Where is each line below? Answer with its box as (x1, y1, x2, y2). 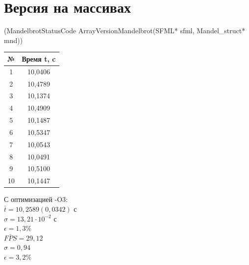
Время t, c (22, 53, 56, 64)
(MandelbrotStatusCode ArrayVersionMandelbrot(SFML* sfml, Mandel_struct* (4, 25, 246, 36)
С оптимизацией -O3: (4, 194, 68, 204)
